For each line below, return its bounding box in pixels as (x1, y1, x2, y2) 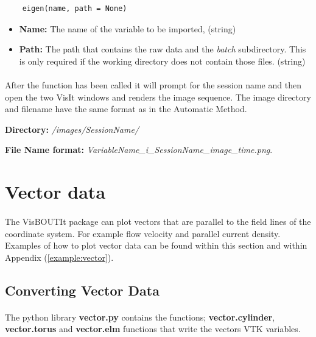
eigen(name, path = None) (22, 4, 127, 13)
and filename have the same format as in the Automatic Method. (5, 102, 247, 115)
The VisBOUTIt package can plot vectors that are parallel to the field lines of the (5, 215, 311, 227)
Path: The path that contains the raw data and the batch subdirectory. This (19, 43, 306, 55)
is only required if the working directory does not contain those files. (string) (19, 54, 306, 67)
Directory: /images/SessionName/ (5, 122, 139, 135)
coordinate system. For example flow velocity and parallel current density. (5, 227, 281, 239)
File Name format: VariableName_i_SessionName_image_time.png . (5, 143, 273, 156)
